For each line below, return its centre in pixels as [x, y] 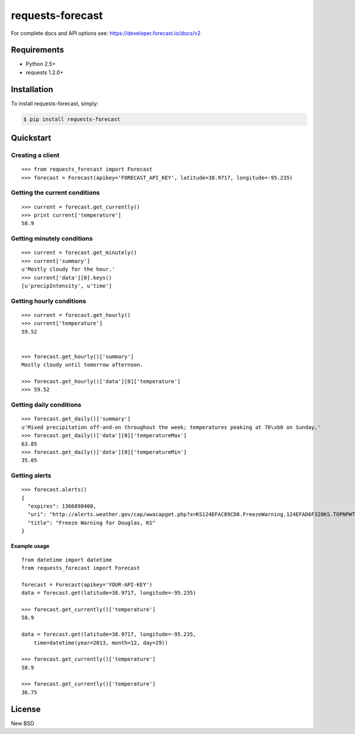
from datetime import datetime [67, 560]
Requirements [38, 50]
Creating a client [35, 155]
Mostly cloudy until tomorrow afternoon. [82, 365]
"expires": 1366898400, [62, 506]
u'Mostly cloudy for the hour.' [68, 269]
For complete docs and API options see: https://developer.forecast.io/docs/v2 [106, 33]
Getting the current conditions [55, 193]
